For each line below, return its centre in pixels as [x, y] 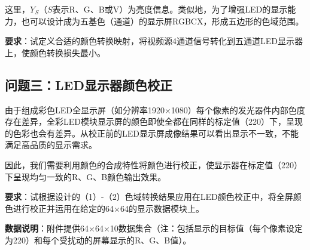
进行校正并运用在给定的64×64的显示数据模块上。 [108, 208]
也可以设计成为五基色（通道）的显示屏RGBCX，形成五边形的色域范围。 [162, 21]
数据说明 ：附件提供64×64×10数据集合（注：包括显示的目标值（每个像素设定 [154, 228]
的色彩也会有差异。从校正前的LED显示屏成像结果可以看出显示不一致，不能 [152, 133]
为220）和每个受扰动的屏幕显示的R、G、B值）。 [98, 240]
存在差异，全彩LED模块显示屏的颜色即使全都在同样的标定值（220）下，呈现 [154, 121]
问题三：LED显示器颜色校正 [89, 84]
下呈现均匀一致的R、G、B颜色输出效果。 [86, 176]
